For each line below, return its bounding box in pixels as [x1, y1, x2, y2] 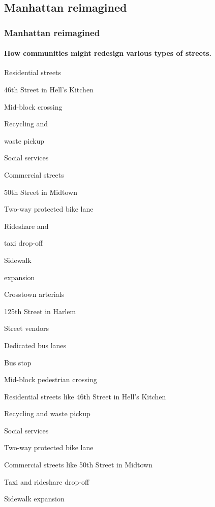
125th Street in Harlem [4, 306, 76, 316]
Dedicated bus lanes [4, 340, 67, 350]
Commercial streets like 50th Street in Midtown [4, 459, 152, 470]
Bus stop [4, 357, 32, 367]
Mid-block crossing [4, 101, 63, 112]
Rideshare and [4, 220, 49, 231]
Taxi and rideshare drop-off [4, 476, 89, 487]
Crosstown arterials [4, 289, 65, 299]
